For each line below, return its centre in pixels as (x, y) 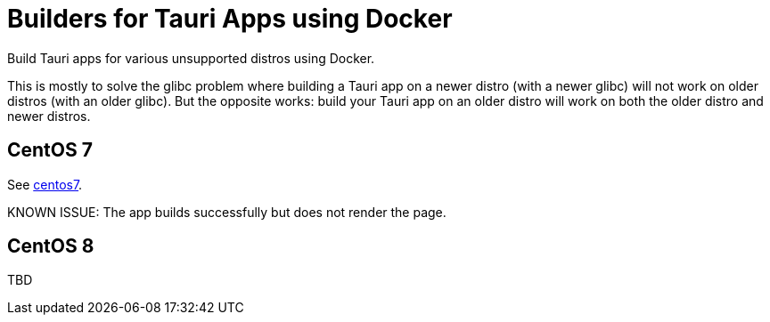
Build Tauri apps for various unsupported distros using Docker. (191, 58)
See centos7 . (45, 184)
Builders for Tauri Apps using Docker (230, 19)
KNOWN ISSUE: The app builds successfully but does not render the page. (227, 212)
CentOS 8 (51, 246)
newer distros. (49, 116)
